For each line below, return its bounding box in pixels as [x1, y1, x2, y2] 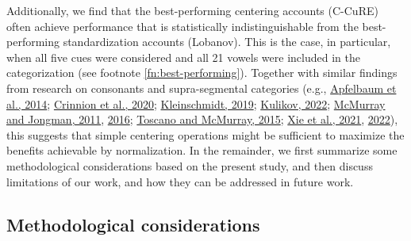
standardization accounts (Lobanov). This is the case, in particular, [63, 33, 391, 50]
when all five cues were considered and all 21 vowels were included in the [6, 48, 360, 65]
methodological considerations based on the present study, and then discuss [6, 157, 373, 174]
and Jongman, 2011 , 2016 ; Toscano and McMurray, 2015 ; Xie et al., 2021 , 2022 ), [6, 111, 398, 128]
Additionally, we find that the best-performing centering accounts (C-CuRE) [6, 2, 378, 18]
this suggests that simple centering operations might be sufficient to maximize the [6, 126, 405, 143]
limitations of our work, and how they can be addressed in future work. [6, 173, 354, 189]
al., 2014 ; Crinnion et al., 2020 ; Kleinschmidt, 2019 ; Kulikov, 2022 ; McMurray [6, 95, 386, 112]
